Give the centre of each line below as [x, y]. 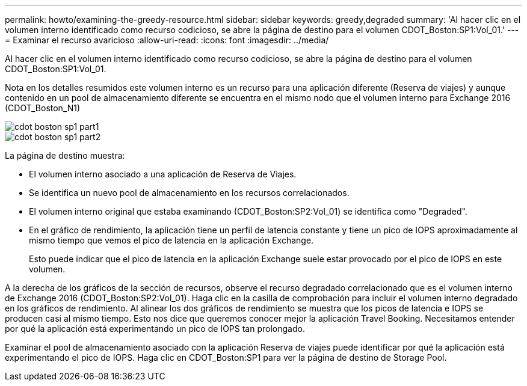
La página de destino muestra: [65, 155]
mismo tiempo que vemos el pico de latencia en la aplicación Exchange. [171, 240]
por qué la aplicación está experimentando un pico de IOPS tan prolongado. [155, 329]
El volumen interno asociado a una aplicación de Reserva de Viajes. [163, 174]
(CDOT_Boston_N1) [43, 108]
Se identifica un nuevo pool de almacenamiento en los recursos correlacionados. [189, 193]
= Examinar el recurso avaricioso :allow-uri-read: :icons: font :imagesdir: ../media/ [167, 40]
